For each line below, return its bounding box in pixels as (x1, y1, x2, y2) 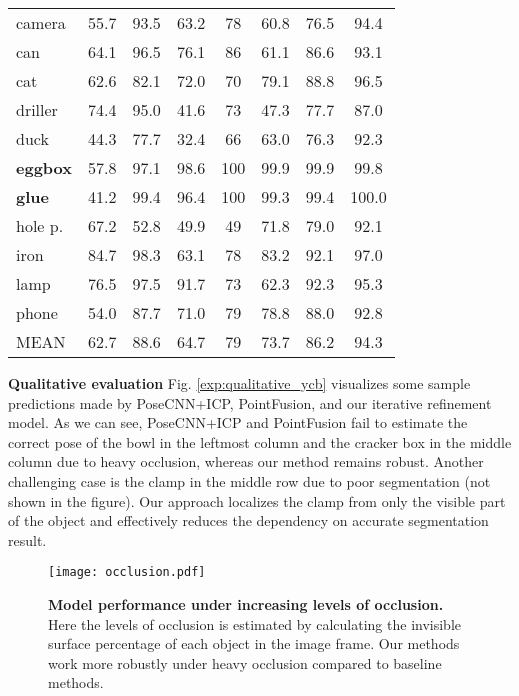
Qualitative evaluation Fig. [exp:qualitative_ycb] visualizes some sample (8, 373, 471, 393)
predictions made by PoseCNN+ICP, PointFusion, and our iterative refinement (8, 392, 492, 413)
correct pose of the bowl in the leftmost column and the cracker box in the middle (8, 431, 512, 452)
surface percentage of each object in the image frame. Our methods (48, 633, 460, 654)
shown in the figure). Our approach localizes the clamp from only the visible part (8, 490, 506, 511)
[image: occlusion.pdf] (48, 565, 206, 580)
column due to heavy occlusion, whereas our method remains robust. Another (8, 451, 484, 472)
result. (8, 529, 47, 550)
